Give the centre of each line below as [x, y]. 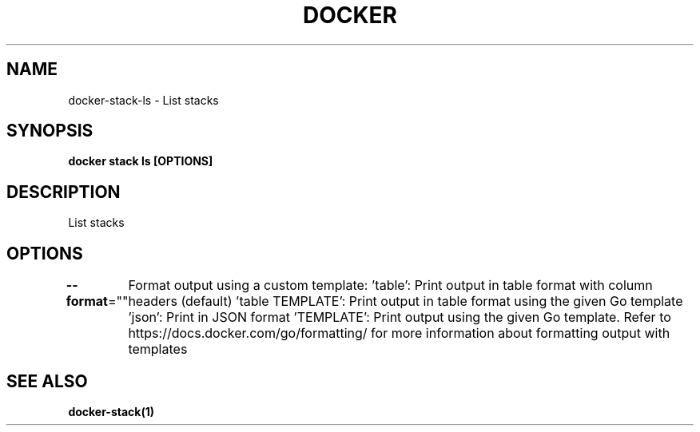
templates [158, 349]
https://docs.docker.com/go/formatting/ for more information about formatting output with [399, 333]
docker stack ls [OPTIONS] [141, 161]
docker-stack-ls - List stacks [143, 100]
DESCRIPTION [64, 192]
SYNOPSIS [50, 131]
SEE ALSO [47, 381]
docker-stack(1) [111, 411]
